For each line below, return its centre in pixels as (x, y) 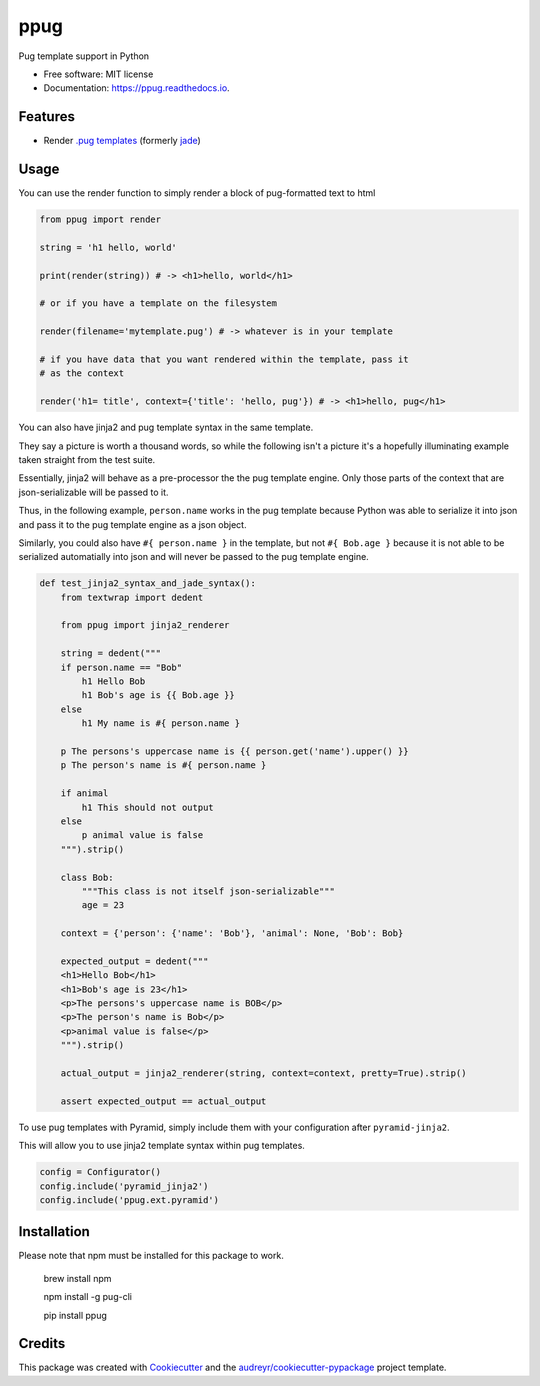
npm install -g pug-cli (87, 1297)
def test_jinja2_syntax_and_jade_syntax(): (148, 583)
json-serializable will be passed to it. (93, 492)
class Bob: (87, 877)
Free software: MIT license (98, 74)
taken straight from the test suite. (87, 459)
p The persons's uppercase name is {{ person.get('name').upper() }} (234, 751)
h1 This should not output (147, 807)
